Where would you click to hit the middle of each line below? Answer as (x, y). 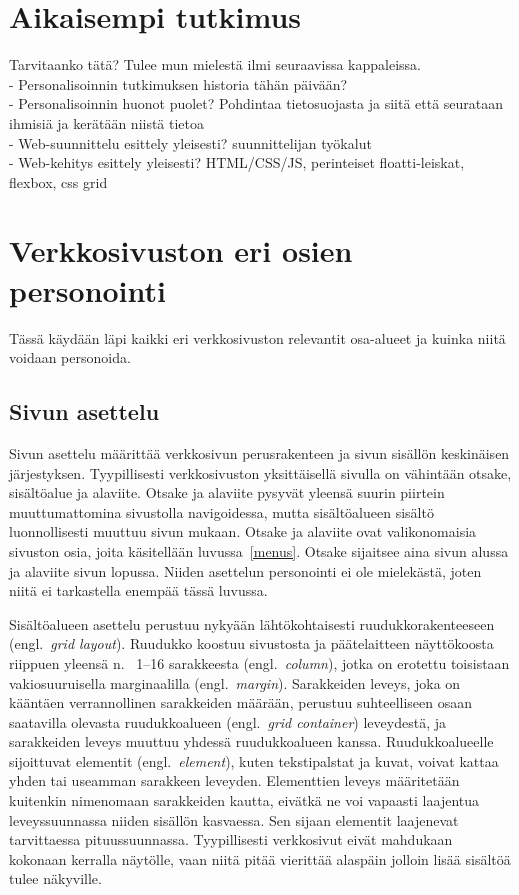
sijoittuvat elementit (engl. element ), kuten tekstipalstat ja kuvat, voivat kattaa (254, 760)
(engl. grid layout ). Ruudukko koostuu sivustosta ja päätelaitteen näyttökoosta (251, 643)
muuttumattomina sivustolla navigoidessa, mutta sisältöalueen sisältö (221, 511)
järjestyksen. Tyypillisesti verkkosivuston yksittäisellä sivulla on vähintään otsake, (260, 472)
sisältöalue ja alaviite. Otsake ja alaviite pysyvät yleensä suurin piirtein (227, 492)
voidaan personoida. (70, 357)
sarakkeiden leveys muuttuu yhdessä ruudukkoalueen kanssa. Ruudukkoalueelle (251, 741)
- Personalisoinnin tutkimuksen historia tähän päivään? (178, 83)
